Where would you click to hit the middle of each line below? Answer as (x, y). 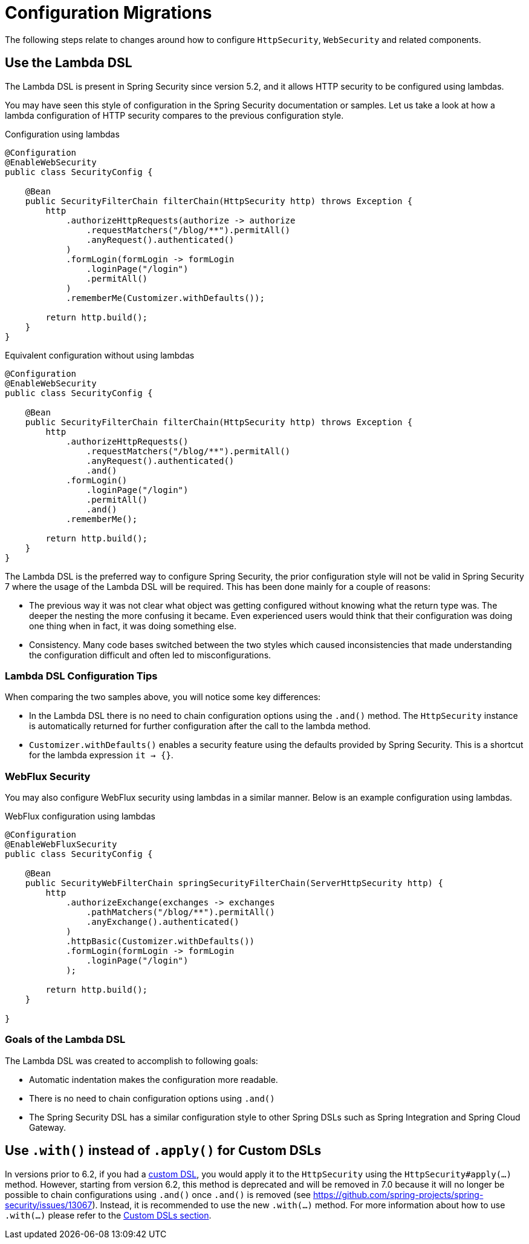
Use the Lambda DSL (69, 63)
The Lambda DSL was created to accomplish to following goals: (131, 1060)
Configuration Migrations (109, 13)
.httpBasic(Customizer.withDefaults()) (161, 941)
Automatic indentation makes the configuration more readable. (154, 1079)
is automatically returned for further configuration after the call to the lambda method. (200, 726)
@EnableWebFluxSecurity (61, 845)
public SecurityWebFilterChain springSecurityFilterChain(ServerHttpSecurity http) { (234, 883)
